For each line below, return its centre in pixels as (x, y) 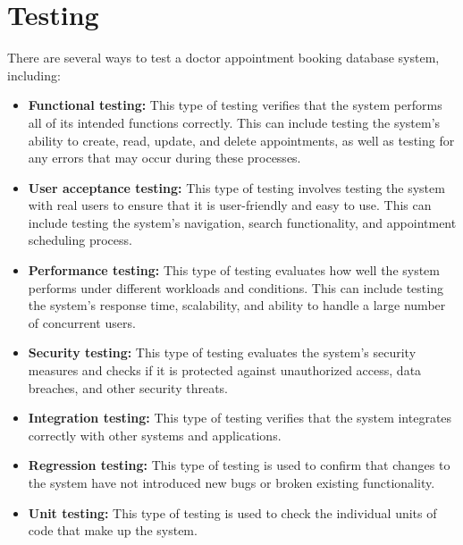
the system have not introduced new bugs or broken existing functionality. (231, 482)
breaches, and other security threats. (128, 387)
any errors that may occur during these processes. (164, 158)
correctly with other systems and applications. (155, 435)
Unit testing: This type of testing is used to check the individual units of (232, 512)
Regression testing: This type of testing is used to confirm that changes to (239, 465)
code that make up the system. (113, 530)
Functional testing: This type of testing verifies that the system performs (235, 105)
